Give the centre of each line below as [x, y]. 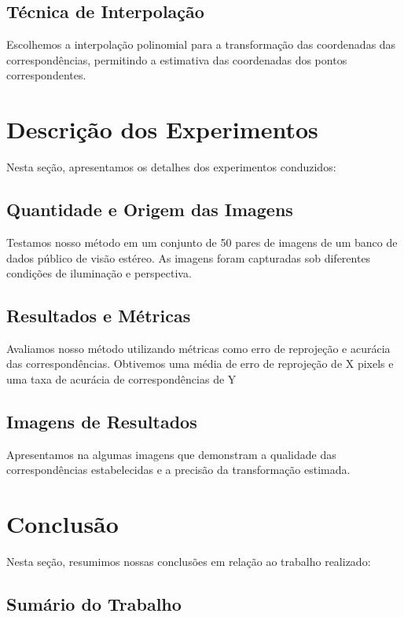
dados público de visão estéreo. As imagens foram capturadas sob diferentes [189, 257]
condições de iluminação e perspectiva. [99, 273]
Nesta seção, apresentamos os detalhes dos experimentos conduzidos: [171, 167]
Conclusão [62, 524]
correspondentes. [46, 75]
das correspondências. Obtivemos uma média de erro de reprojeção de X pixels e [200, 364]
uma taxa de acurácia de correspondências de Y [121, 379]
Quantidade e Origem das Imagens [150, 209]
